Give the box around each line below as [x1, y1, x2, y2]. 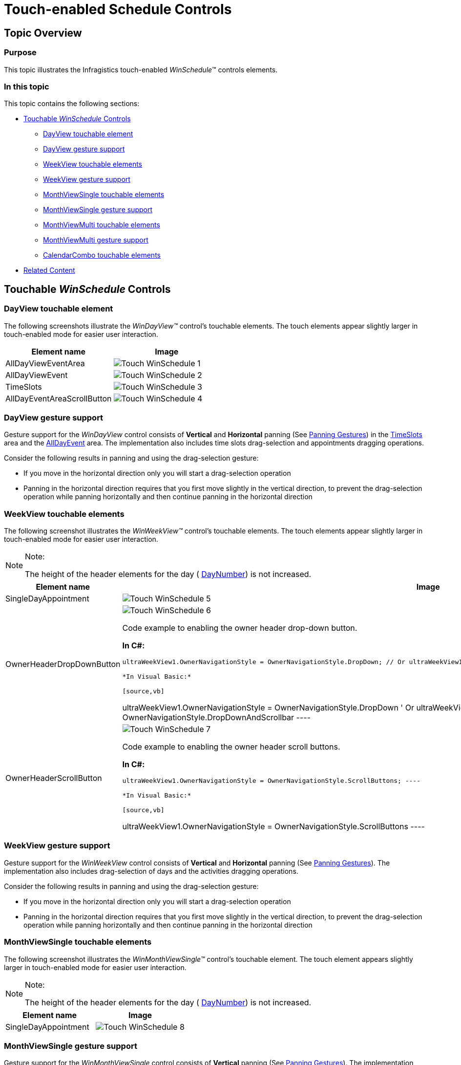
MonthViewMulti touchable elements [43, 221, 160, 229]
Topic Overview [4, 26, 82, 39]
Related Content [23, 266, 75, 275]
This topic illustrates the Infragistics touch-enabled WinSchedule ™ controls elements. [4, 65, 278, 74]
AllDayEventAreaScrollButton [5, 393, 112, 403]
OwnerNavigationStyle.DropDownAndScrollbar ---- [122, 712, 311, 723]
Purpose [4, 47, 37, 58]
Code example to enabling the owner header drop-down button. [122, 623, 357, 633]
